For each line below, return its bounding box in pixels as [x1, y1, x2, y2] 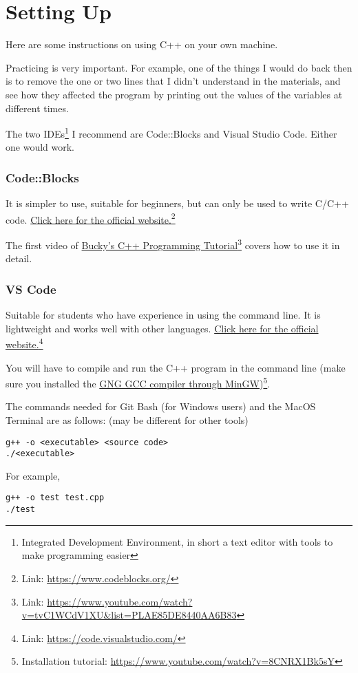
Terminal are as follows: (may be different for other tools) [6, 412, 249, 427]
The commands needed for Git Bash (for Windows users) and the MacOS [6, 399, 316, 414]
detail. [6, 251, 32, 266]
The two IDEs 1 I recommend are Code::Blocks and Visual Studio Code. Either [6, 125, 337, 140]
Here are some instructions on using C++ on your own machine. [6, 37, 278, 52]
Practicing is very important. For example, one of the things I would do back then [6, 60, 352, 74]
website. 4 [6, 335, 43, 351]
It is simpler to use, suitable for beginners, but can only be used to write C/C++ [6, 196, 349, 211]
